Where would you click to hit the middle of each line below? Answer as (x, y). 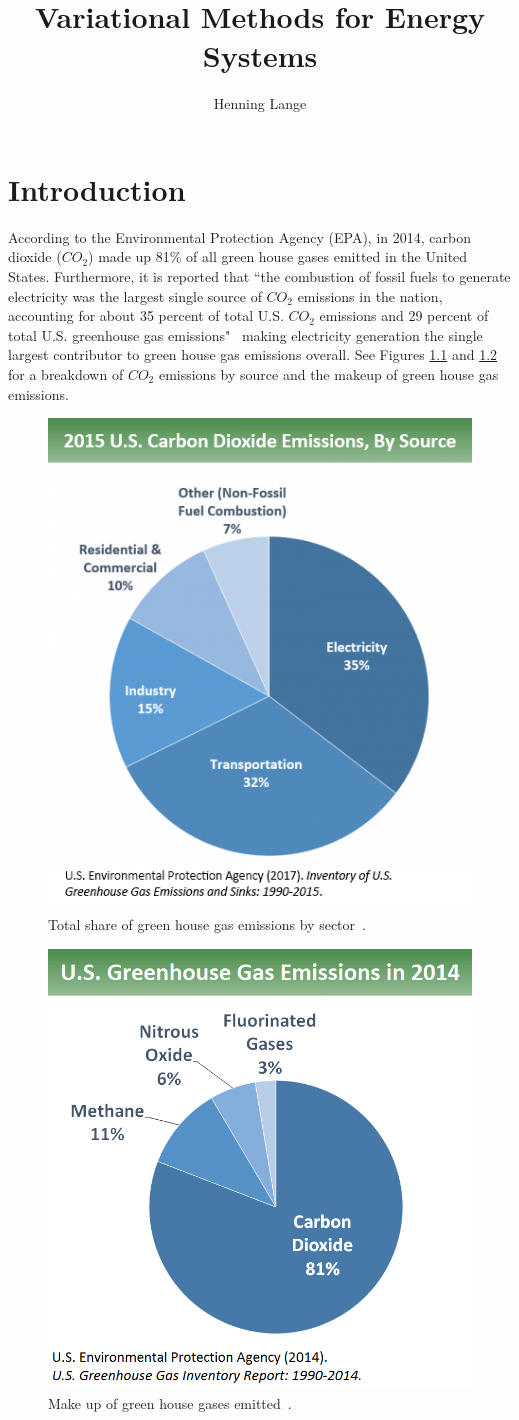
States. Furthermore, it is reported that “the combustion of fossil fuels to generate (259, 276)
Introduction (97, 188)
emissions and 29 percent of (404, 315)
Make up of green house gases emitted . (170, 1402)
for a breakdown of (66, 374)
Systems (260, 55)
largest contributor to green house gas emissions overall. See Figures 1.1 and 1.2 (253, 354)
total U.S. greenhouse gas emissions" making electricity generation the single (245, 334)
